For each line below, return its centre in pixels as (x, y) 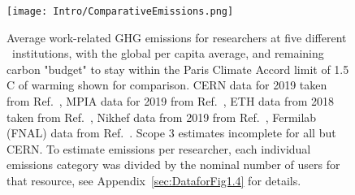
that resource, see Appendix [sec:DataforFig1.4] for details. (154, 180)
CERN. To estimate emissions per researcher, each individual (159, 148)
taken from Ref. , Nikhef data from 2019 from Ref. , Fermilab (162, 117)
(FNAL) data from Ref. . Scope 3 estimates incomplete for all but (171, 133)
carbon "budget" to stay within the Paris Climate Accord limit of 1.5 (178, 69)
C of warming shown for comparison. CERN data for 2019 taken (167, 85)
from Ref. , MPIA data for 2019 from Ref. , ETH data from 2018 (171, 101)
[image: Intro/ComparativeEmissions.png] (120, 11)
